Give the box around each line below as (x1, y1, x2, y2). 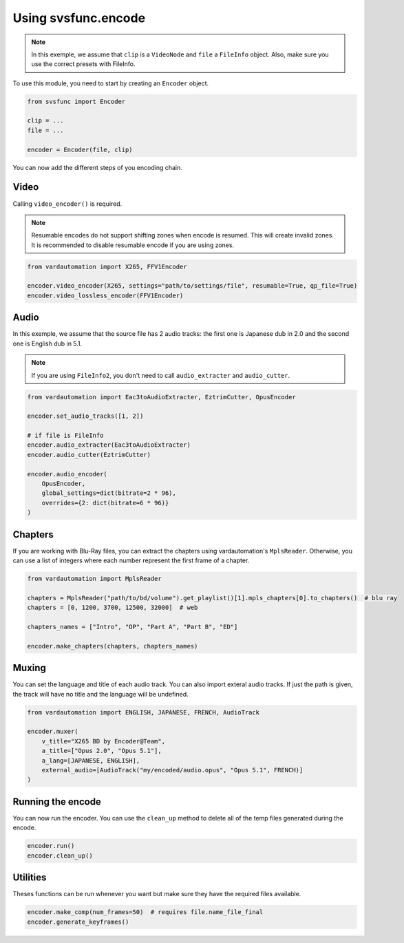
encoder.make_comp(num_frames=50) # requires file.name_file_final (27, 909, 264, 916)
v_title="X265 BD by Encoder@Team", (41, 737, 165, 745)
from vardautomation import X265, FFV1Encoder (27, 262, 187, 271)
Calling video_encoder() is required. (12, 200, 123, 208)
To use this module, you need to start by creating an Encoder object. (12, 79, 209, 87)
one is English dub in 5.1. (12, 339, 83, 348)
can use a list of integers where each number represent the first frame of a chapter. (12, 556, 250, 564)
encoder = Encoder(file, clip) (27, 145, 134, 153)
